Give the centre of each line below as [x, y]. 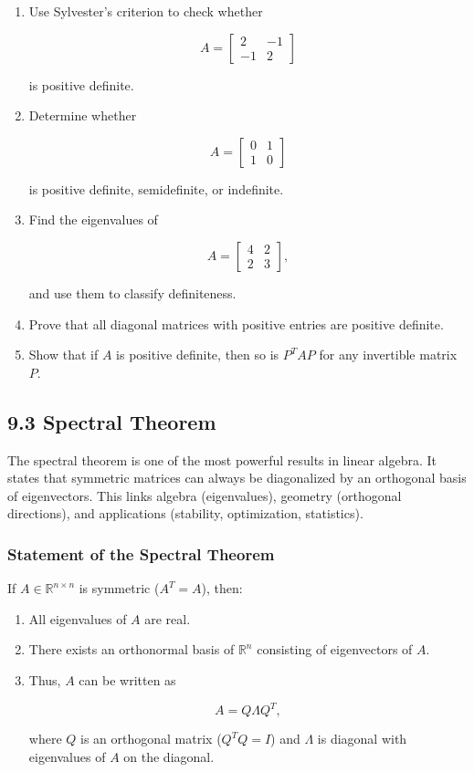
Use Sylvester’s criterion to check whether [146, 11]
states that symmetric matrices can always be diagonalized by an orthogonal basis [237, 478]
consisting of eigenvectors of [335, 649]
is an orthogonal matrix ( [151, 739]
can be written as [127, 679]
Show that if [63, 355]
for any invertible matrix [388, 355]
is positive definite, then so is [198, 355]
